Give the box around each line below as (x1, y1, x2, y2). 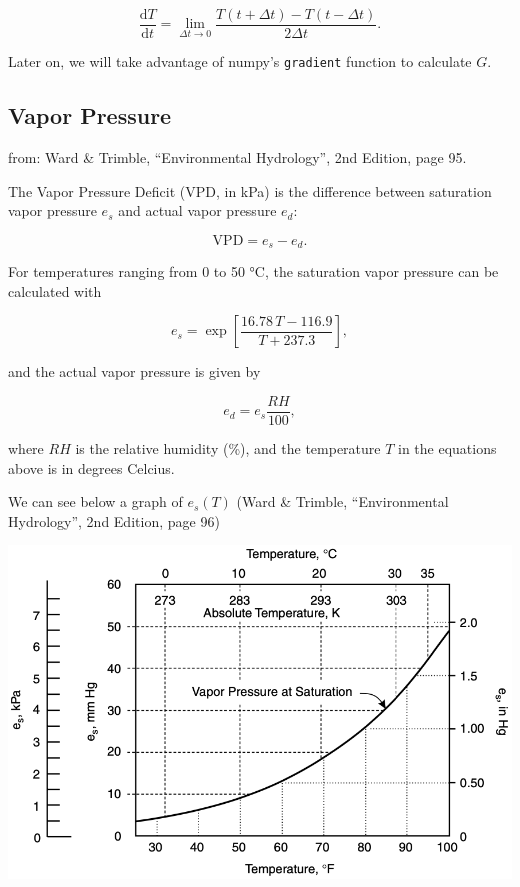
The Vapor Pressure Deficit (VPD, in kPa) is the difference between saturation (8, 180, 492, 201)
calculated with (8, 280, 102, 301)
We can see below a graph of (8, 491, 183, 512)
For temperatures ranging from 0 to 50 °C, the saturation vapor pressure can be (8, 261, 499, 282)
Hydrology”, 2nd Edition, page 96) (8, 510, 220, 531)
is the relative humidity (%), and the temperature (75, 438, 381, 458)
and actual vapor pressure (118, 200, 277, 221)
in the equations (398, 438, 497, 458)
